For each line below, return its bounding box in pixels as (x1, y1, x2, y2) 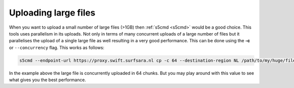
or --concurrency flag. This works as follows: (9, 44, 105, 51)
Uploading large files (9, 7, 96, 18)
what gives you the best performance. (9, 77, 86, 83)
